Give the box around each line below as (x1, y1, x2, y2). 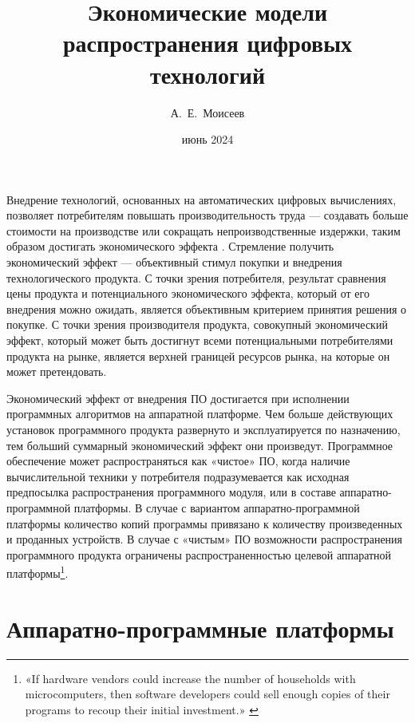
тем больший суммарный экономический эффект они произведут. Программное (6, 437, 393, 453)
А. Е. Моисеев (170, 104, 245, 120)
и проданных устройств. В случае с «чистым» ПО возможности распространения (6, 531, 403, 547)
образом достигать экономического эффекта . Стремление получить (6, 238, 334, 255)
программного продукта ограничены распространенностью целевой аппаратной (6, 546, 392, 563)
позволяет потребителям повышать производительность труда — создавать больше (6, 207, 409, 223)
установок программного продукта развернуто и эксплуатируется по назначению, (6, 421, 401, 437)
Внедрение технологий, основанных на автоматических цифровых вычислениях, (6, 191, 397, 207)
